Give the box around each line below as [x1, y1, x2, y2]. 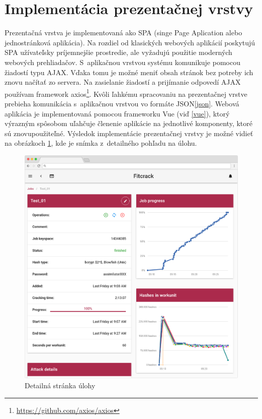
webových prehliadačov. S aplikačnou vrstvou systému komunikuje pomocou [5, 56, 240, 67]
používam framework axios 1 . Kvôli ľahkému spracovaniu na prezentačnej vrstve [5, 87, 247, 99]
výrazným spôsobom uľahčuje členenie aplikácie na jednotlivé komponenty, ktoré [5, 118, 252, 129]
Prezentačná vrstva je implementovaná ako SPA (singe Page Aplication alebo [5, 27, 242, 38]
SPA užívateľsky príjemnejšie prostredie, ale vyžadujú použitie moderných [5, 47, 232, 57]
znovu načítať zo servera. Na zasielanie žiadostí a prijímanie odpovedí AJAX [5, 77, 241, 87]
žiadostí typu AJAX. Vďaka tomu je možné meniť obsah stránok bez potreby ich [5, 67, 253, 77]
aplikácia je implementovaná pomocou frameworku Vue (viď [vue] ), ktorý [5, 108, 230, 118]
